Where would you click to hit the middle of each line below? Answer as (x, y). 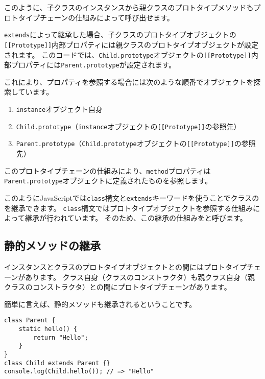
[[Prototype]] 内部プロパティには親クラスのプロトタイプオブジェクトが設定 (131, 44)
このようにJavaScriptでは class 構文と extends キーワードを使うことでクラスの (132, 197)
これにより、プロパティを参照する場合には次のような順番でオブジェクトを (129, 81)
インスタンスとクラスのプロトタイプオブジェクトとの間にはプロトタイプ (126, 266)
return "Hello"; (61, 337)
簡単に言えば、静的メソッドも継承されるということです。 (100, 304)
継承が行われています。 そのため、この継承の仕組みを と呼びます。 (136, 218)
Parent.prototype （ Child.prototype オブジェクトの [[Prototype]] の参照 (136, 143)
